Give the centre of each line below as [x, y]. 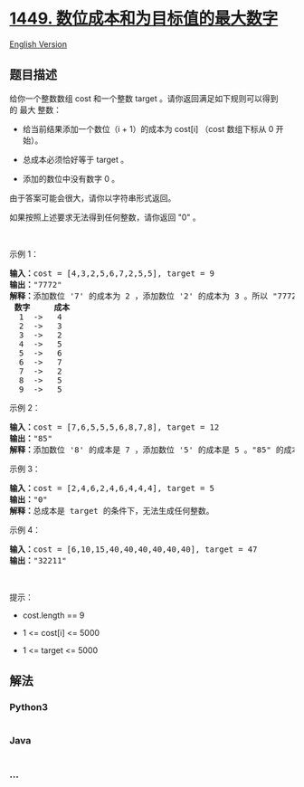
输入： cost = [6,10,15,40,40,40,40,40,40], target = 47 [133, 549]
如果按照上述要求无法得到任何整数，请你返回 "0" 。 [105, 217]
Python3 [28, 707]
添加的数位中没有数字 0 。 [71, 178]
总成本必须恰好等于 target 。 [76, 159]
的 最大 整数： [35, 109]
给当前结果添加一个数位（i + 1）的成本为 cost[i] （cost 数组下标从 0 [148, 128]
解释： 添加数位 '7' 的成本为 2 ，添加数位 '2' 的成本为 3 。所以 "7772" [155, 296]
